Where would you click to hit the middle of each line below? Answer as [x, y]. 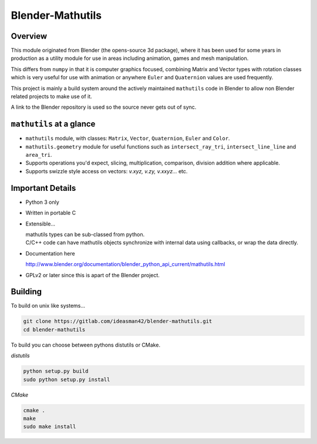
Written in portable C [51, 213]
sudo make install [50, 427]
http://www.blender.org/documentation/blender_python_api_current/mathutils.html [125, 264]
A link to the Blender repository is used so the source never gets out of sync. [104, 107]
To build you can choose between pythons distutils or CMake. [86, 345]
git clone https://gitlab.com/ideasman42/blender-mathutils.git [118, 321]
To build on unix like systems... [48, 306]
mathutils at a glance [53, 124]
